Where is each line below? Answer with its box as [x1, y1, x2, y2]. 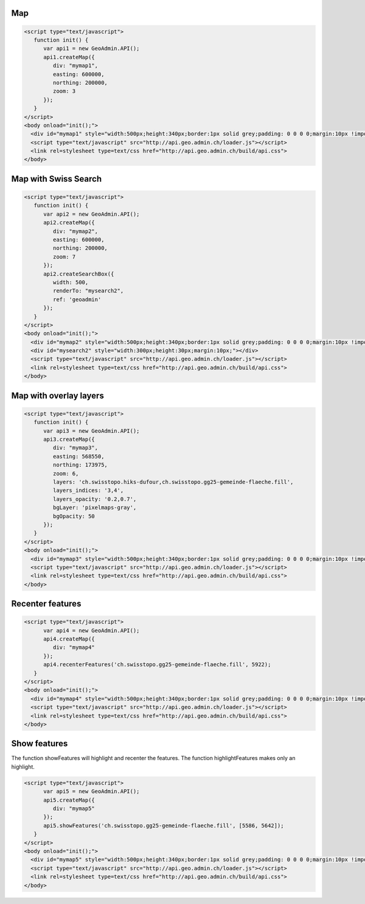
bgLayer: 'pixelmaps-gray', [52, 504, 137, 511]
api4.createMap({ [43, 636, 96, 642]
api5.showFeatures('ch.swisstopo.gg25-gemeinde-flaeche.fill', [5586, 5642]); [43, 822, 284, 829]
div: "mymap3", [52, 444, 99, 451]
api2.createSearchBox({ [43, 270, 114, 277]
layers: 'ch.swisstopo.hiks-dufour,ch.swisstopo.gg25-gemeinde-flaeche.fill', [52, 479, 294, 485]
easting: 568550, [52, 453, 105, 460]
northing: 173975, [52, 461, 108, 469]
